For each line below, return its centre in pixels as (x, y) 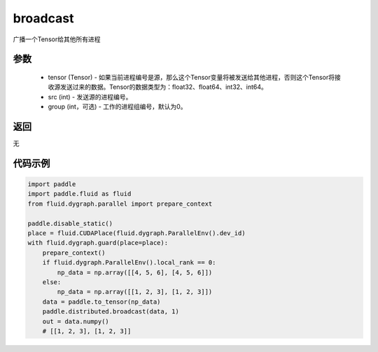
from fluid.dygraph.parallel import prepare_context (120, 204)
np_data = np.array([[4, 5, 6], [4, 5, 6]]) (135, 272)
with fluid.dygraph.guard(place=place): (98, 243)
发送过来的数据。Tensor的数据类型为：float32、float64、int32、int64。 (163, 87)
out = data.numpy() (76, 321)
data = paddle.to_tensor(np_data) (101, 302)
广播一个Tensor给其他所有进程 (57, 39)
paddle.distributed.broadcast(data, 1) (111, 312)
